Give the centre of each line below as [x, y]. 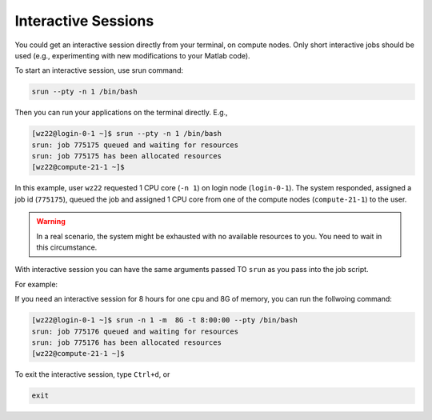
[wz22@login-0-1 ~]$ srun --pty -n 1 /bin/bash [126, 134]
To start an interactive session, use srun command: [99, 70]
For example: [36, 284]
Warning [51, 222]
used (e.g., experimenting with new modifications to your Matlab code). [133, 55]
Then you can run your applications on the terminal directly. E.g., [121, 113]
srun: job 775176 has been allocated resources [126, 342]
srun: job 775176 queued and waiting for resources [135, 331]
